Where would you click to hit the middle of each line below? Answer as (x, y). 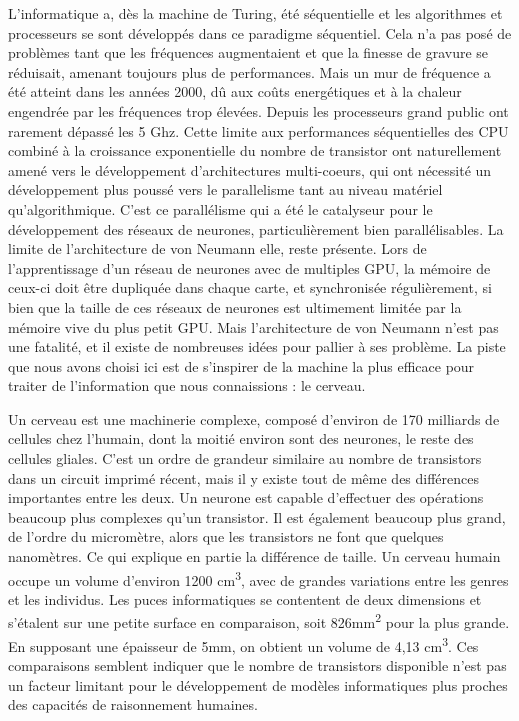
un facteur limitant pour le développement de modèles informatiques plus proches (258, 684)
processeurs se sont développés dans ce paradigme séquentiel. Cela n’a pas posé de (260, 32)
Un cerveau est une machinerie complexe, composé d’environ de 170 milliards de (254, 418)
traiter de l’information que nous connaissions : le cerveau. (187, 385)
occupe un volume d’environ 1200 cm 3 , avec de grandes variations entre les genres (258, 578)
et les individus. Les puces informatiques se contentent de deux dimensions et (245, 598)
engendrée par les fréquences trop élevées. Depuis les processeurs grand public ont (258, 110)
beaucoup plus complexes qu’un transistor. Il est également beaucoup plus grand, (257, 516)
